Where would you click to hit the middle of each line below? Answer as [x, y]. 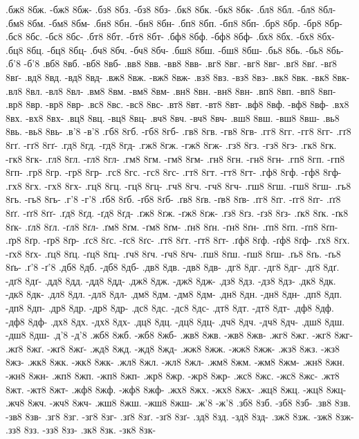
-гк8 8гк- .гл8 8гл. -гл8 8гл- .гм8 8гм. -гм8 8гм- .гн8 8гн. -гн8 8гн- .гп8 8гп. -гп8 [175, 158]
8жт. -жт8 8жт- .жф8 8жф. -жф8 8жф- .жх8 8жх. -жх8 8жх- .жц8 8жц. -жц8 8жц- [176, 389]
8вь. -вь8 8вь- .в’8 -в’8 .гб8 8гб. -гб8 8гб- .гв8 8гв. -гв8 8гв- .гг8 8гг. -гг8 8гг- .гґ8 [178, 131]
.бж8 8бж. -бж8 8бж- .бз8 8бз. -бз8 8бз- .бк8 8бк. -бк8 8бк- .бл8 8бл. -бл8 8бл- [171, 9]
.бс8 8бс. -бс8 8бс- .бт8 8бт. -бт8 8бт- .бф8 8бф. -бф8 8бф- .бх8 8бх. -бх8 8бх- [170, 36]
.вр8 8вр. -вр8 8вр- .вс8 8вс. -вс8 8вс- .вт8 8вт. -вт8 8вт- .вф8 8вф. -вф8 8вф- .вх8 [177, 104]
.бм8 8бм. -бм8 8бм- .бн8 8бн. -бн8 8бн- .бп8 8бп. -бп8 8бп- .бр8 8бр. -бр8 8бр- [174, 23]
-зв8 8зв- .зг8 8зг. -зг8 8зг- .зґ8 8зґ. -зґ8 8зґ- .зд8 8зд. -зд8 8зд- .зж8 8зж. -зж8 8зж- [180, 416]
